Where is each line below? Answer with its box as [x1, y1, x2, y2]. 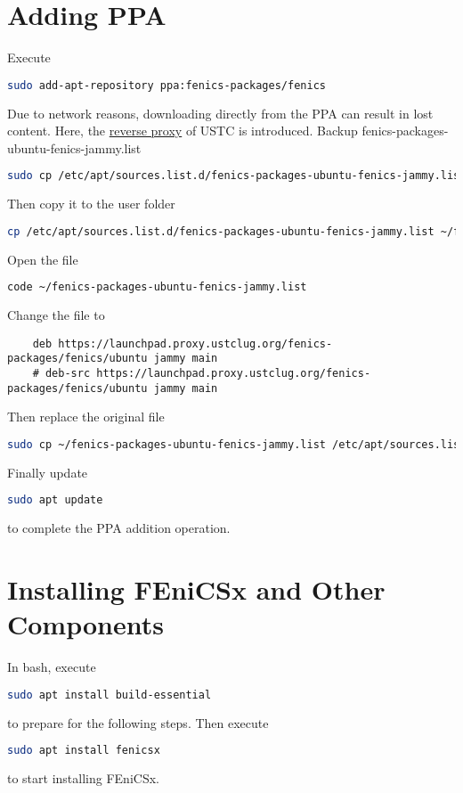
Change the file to [7, 306, 105, 324]
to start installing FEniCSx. [7, 769, 159, 788]
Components [7, 606, 164, 642]
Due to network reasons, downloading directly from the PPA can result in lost [7, 103, 434, 122]
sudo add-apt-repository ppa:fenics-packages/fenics [7, 78, 326, 92]
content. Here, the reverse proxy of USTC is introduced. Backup [7, 121, 358, 140]
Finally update [7, 462, 88, 481]
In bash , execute [7, 658, 96, 676]
